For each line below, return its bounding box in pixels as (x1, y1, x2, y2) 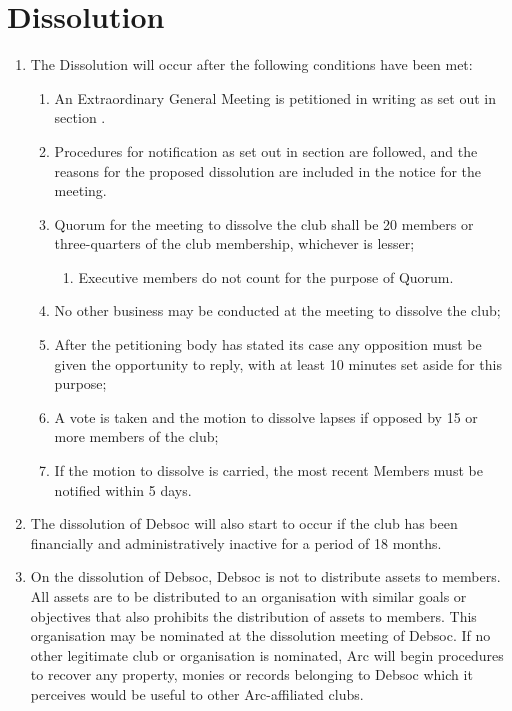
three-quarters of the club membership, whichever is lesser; (54, 233, 415, 254)
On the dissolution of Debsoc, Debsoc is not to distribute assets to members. (30, 566, 501, 587)
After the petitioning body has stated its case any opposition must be (54, 334, 482, 355)
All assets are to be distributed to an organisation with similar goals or (30, 586, 467, 606)
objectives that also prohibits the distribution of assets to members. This (30, 605, 477, 626)
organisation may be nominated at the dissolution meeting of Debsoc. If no (30, 625, 491, 646)
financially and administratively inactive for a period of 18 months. (30, 532, 442, 553)
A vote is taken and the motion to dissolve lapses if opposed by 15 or (54, 406, 478, 427)
